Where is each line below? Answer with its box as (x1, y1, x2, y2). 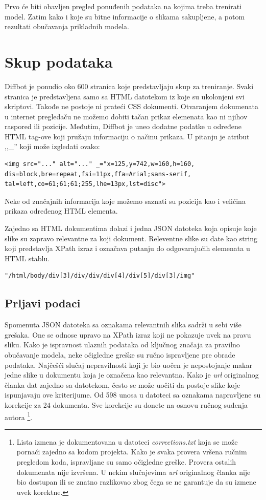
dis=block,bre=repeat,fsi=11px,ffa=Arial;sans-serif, (5, 170, 191, 178)
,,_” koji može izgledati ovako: (5, 141, 100, 152)
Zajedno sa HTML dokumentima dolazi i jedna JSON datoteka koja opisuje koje (5, 223, 257, 234)
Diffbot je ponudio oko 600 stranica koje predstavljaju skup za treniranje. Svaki (5, 80, 254, 91)
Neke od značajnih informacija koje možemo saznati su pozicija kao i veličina (5, 195, 246, 206)
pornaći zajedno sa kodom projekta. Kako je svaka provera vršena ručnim (16, 446, 247, 457)
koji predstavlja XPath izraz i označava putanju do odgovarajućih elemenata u (5, 243, 250, 254)
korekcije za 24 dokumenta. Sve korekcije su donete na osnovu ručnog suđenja (5, 399, 248, 410)
